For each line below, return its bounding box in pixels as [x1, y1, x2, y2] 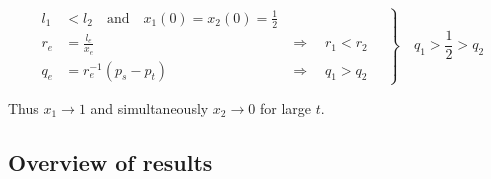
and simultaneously [90, 97, 209, 118]
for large [259, 97, 311, 118]
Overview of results [8, 146, 213, 177]
